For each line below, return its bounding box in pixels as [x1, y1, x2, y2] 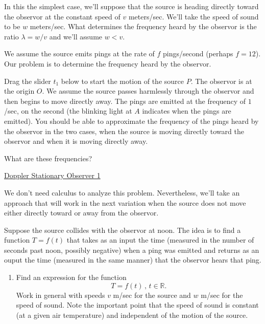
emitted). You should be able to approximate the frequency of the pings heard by [4, 115, 259, 126]
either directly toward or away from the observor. [4, 207, 159, 218]
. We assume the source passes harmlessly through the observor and [42, 85, 254, 96]
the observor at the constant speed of [4, 11, 121, 21]
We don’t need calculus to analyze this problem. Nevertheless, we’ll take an [4, 187, 240, 198]
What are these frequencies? [4, 153, 92, 163]
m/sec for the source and [113, 289, 191, 300]
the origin [4, 85, 35, 96]
